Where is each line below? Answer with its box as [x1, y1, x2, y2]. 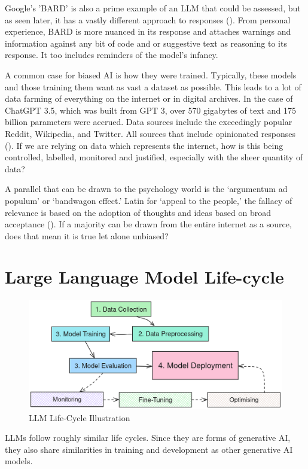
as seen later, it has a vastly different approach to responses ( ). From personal [5, 13, 291, 26]
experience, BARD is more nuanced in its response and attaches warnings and [5, 25, 291, 38]
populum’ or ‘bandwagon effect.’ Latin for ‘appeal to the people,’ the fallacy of [5, 194, 292, 206]
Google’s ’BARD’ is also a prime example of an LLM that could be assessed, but [5, 2, 301, 14]
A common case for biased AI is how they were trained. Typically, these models [5, 68, 297, 81]
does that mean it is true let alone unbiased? [5, 229, 169, 242]
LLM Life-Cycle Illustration [29, 411, 130, 424]
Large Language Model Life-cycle [5, 264, 284, 289]
